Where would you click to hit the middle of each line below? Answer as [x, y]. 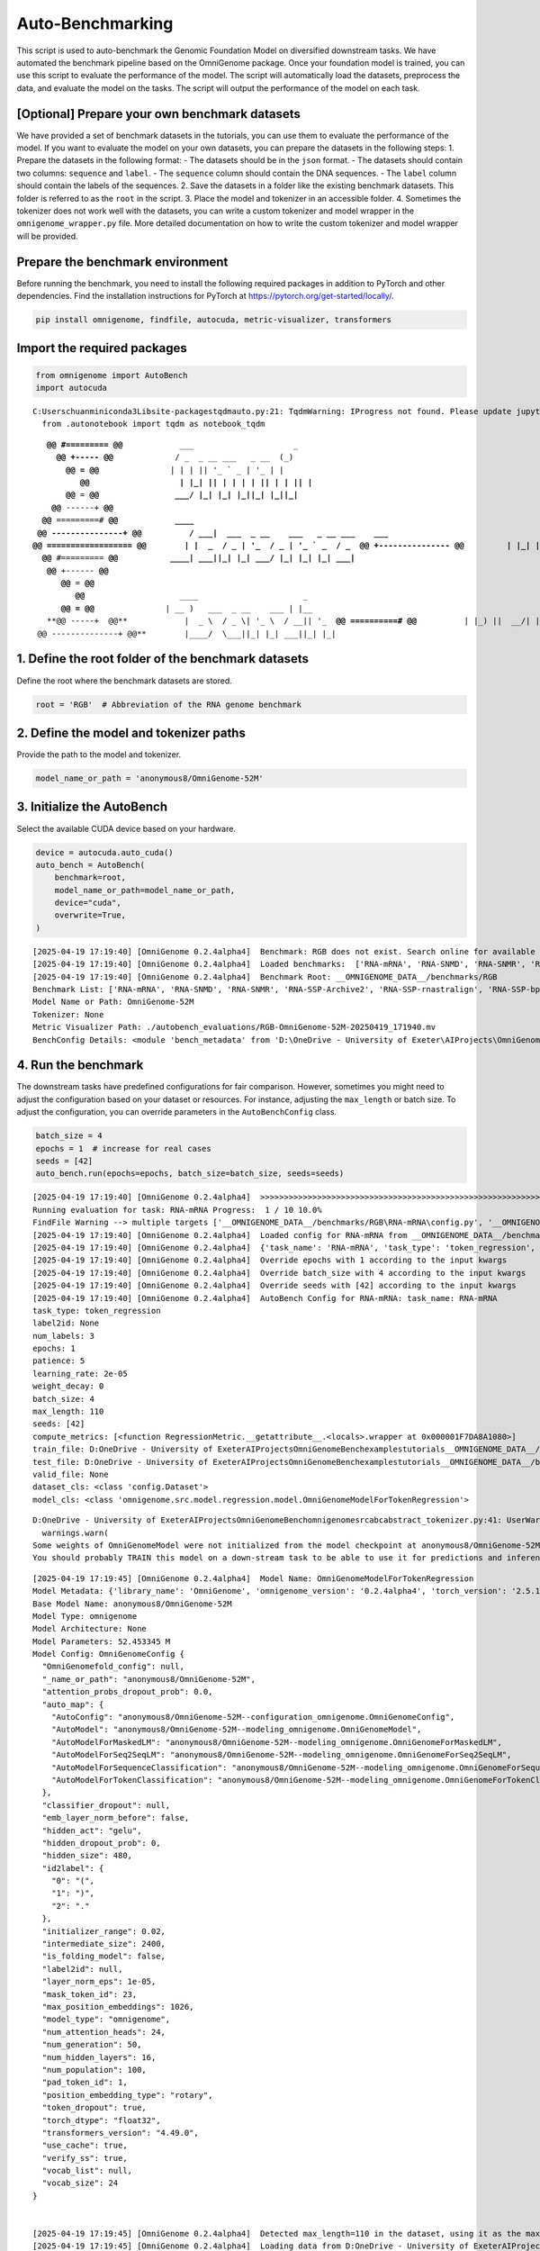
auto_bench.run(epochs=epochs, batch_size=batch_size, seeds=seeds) [190, 1174]
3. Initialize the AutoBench [92, 807]
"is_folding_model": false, [104, 1957]
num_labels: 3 [63, 1336]
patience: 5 [59, 1361]
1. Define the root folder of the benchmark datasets [163, 659]
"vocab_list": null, [87, 2171]
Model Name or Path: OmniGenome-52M [113, 1002]
